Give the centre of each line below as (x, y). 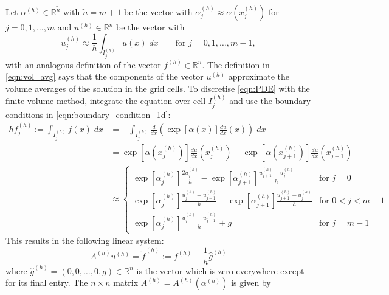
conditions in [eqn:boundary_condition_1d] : (88, 114)
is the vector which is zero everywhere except (220, 270)
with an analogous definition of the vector (83, 64)
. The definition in (236, 64)
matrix (126, 283)
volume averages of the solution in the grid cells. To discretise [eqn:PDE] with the (158, 88)
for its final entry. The (47, 283)
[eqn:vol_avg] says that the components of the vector (105, 76)
